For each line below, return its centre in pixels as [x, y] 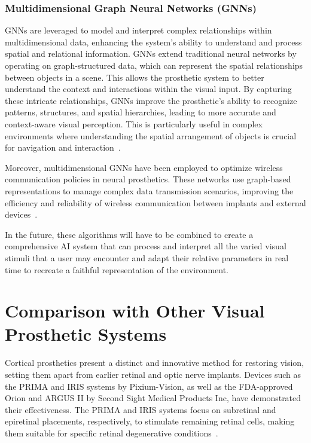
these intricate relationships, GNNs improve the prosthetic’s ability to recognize [151, 100]
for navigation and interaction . [63, 147]
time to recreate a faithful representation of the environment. [117, 269]
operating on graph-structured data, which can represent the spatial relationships [154, 65]
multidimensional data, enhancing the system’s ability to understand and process [153, 42]
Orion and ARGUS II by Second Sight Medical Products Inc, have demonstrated [153, 398]
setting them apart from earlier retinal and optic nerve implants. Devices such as [153, 374]
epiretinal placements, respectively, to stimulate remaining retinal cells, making [150, 421]
